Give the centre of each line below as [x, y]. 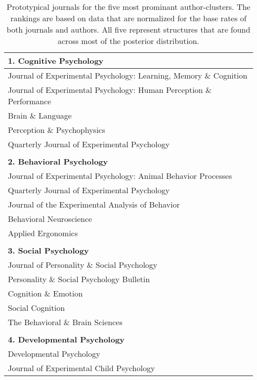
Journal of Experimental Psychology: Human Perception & [110, 90]
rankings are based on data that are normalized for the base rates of [128, 18]
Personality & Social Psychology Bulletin [79, 279]
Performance [30, 101]
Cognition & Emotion [45, 293]
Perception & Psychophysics [57, 130]
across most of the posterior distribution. [128, 41]
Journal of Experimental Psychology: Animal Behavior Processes [120, 176]
